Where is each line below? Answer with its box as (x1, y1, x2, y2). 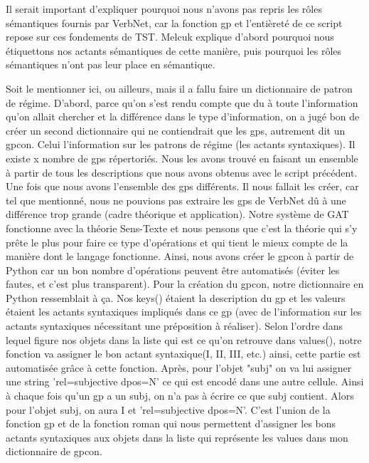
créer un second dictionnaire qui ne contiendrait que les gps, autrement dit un (6, 123, 346, 137)
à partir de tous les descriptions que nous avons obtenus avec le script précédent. (6, 165, 358, 180)
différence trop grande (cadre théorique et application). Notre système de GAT (6, 207, 349, 222)
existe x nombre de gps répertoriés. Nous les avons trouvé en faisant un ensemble (6, 150, 358, 165)
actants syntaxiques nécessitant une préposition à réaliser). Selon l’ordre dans (6, 318, 343, 333)
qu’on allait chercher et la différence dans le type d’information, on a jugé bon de (6, 109, 360, 124)
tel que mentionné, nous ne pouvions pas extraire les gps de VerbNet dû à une (6, 192, 346, 207)
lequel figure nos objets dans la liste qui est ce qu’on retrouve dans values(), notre (6, 332, 362, 347)
